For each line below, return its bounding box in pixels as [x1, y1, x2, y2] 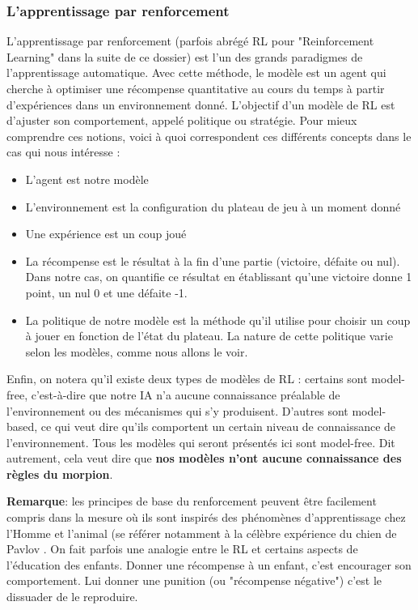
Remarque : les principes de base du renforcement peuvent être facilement [6, 493, 377, 510]
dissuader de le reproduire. [6, 588, 138, 605]
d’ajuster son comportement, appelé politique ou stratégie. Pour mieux [6, 112, 357, 129]
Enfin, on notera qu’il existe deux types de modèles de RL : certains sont [6, 370, 368, 387]
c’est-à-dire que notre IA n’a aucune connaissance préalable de [31, 386, 340, 403]
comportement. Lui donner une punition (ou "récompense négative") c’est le [6, 572, 382, 589]
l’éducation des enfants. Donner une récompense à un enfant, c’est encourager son [6, 556, 412, 573]
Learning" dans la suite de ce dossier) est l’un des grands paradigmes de [6, 48, 363, 65]
